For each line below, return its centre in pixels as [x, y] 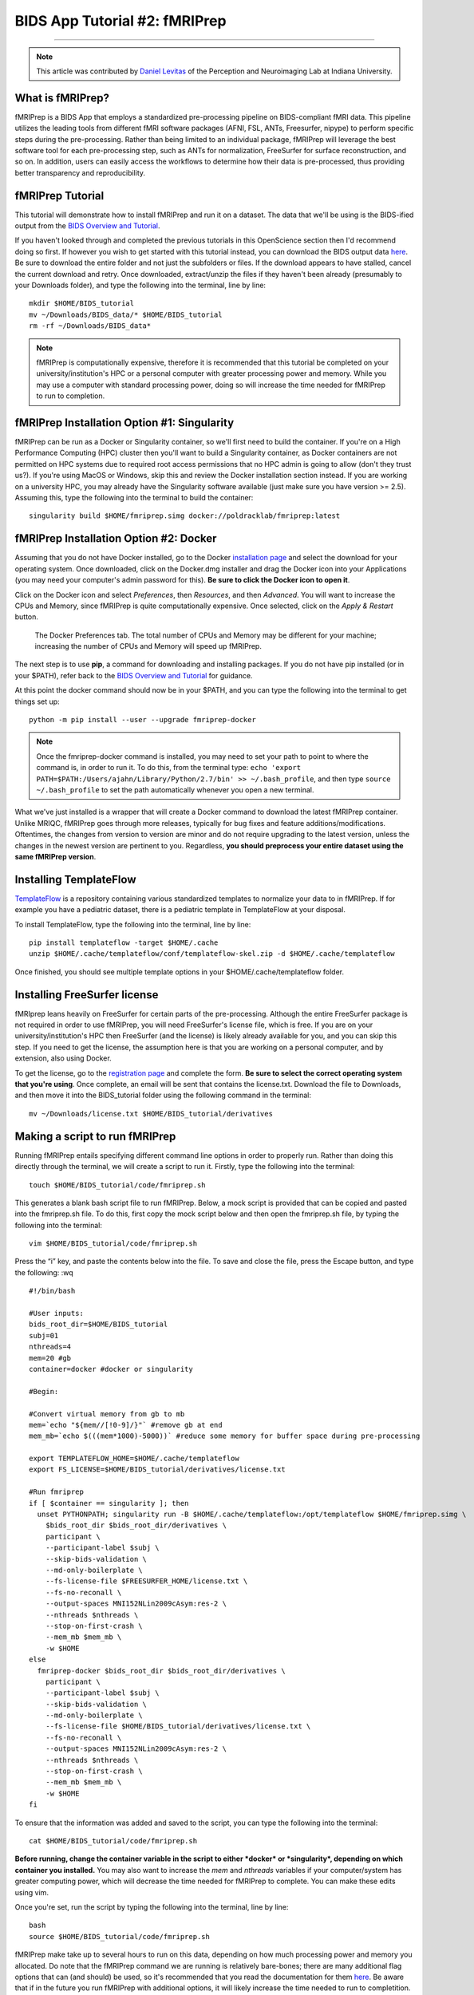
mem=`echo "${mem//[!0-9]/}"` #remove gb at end [126, 1425]
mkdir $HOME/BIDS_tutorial [82, 304]
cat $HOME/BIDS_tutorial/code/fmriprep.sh [113, 1841]
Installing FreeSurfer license [87, 995]
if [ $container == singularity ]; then [109, 1503]
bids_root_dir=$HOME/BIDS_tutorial [99, 1324]
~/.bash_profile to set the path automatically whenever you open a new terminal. [175, 789]
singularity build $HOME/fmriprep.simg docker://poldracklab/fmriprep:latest [185, 516]
